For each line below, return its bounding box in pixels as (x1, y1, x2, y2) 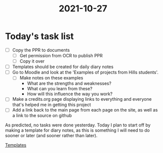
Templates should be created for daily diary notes (12, 64, 114, 70)
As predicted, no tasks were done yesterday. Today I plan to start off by (5, 122, 151, 128)
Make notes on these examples (19, 75, 83, 81)
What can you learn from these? (27, 86, 93, 92)
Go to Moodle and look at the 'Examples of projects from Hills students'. (12, 70, 159, 76)
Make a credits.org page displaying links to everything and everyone (12, 96, 152, 102)
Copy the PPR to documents (12, 47, 70, 53)
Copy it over (19, 58, 45, 64)
